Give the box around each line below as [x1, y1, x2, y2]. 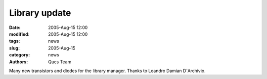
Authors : [9, 59, 28, 65]
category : [9, 52, 30, 58]
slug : [9, 45, 20, 51]
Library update [9, 7, 71, 18]
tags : [9, 38, 20, 44]
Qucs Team [48, 59, 72, 65]
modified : [9, 31, 30, 37]
